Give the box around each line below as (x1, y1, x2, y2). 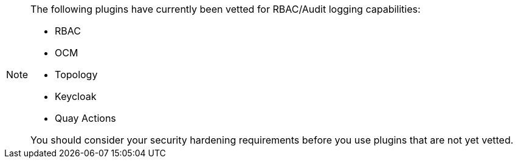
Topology (55, 68, 98, 81)
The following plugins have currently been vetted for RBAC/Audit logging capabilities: (30, 3, 421, 15)
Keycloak (55, 90, 97, 102)
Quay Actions (55, 112, 116, 124)
